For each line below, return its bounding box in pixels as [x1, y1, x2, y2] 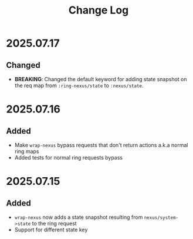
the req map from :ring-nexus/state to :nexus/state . [14, 82, 144, 89]
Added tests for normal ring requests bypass [14, 154, 123, 161]
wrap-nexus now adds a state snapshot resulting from [14, 214, 143, 221]
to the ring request [32, 220, 77, 227]
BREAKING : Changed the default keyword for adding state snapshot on [14, 76, 187, 82]
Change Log [68, 4, 129, 17]
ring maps [14, 148, 39, 155]
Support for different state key [14, 226, 88, 233]
